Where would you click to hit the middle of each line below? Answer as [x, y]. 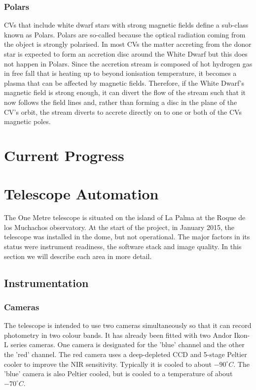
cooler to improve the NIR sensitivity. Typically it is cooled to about [108, 364]
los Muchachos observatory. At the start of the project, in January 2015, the [119, 227]
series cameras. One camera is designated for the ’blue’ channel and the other [128, 344]
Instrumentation [46, 282]
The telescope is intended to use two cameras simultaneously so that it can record [128, 325]
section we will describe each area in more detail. [78, 256]
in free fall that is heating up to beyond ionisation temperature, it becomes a [120, 73]
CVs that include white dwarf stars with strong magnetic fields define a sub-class [126, 25]
